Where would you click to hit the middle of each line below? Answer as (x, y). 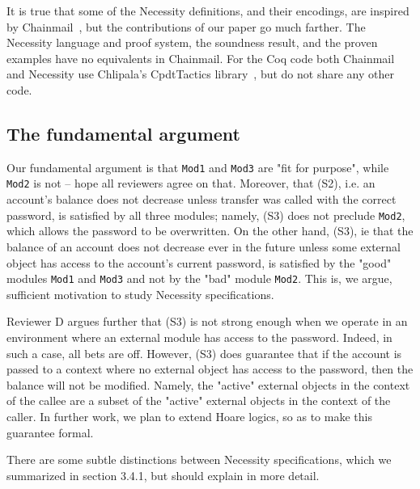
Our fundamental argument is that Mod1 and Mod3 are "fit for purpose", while (198, 167)
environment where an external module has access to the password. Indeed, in (199, 337)
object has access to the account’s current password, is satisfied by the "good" (199, 262)
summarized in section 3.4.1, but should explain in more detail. (163, 475)
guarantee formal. (50, 432)
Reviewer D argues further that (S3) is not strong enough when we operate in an (207, 321)
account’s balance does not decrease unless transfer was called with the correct (202, 199)
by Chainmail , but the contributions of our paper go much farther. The (186, 26)
